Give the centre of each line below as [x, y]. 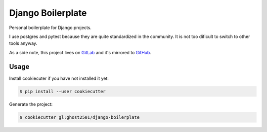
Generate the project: [31, 104]
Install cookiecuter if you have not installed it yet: [59, 78]
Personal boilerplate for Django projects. [50, 28]
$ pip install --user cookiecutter [63, 91]
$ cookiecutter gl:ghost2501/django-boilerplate [80, 117]
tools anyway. [23, 43]
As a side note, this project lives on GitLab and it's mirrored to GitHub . [80, 52]
